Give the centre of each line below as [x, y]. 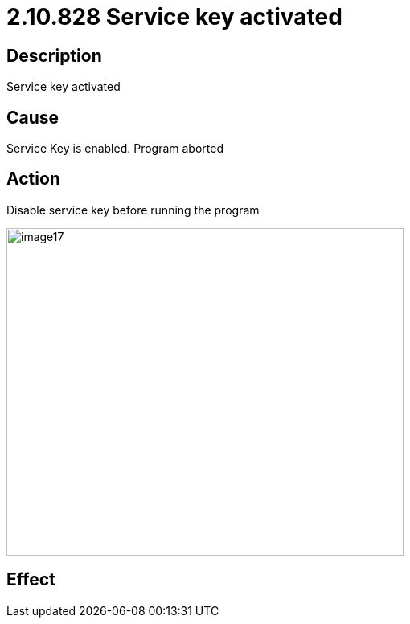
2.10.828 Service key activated [174, 17]
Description [54, 55]
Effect [31, 580]
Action [33, 179]
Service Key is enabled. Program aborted [115, 149]
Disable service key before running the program [133, 210]
